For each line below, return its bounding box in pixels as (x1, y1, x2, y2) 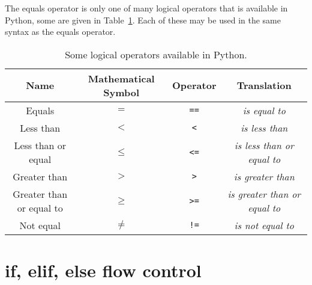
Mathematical (88, 71, 155, 85)
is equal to (242, 103, 286, 117)
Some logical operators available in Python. (65, 47, 247, 61)
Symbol (103, 85, 140, 99)
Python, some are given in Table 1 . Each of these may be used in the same (5, 13, 281, 26)
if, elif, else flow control (5, 257, 202, 282)
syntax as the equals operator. (5, 25, 116, 38)
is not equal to (234, 218, 294, 232)
